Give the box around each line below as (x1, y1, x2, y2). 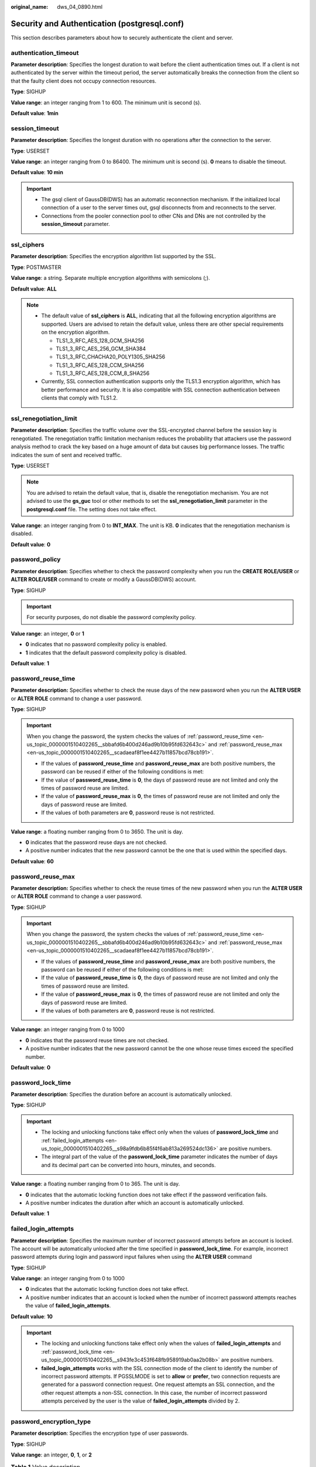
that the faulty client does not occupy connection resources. (11, 77, 157, 84)
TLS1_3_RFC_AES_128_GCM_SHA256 (56, 337, 145, 344)
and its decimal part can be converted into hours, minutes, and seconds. (41, 1161, 216, 1168)
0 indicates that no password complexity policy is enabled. (25, 641, 167, 648)
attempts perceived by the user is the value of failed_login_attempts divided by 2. (41, 1397, 240, 1405)
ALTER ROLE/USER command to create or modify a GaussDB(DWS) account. (11, 576, 197, 583)
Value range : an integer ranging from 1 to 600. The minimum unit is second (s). (11, 99, 202, 106)
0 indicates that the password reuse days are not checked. (25, 839, 167, 846)
